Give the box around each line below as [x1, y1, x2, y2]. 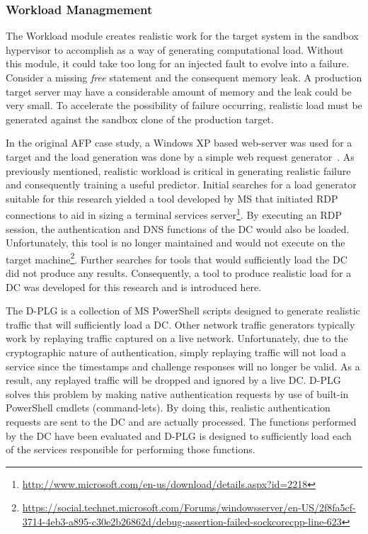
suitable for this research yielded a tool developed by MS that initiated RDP [6, 191, 338, 205]
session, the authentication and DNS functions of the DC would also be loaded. [6, 221, 350, 236]
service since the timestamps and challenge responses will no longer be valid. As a [6, 358, 360, 373]
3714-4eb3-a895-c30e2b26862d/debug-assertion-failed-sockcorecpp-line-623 [22, 513, 342, 528]
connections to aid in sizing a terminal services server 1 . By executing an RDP [6, 205, 342, 222]
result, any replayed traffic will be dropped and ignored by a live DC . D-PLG [6, 373, 341, 387]
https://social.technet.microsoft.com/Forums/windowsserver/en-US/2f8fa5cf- [22, 500, 356, 515]
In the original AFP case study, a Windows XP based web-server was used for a [6, 135, 352, 150]
